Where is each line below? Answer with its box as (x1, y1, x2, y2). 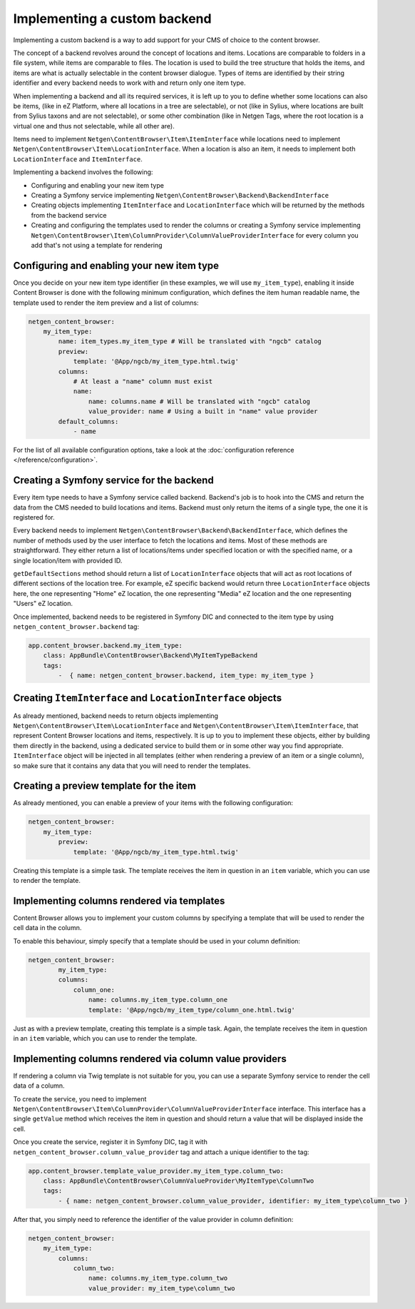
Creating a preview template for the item (13, 780, 196, 792)
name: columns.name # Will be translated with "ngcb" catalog (88, 397, 310, 405)
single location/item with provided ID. (13, 556, 123, 565)
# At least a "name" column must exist (73, 377, 213, 385)
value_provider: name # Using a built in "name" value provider (88, 408, 318, 415)
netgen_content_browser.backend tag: (13, 622, 139, 631)
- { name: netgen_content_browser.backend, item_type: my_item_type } (58, 672, 314, 679)
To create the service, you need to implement (13, 1094, 147, 1103)
